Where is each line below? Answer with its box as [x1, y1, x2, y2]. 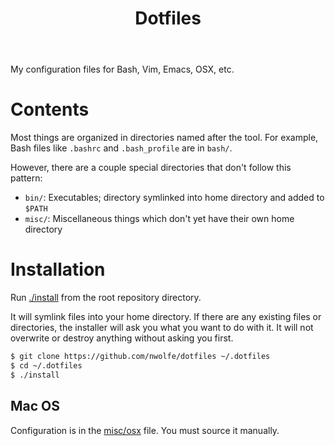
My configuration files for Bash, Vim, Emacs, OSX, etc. [10, 63, 235, 76]
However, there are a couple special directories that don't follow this [10, 162, 292, 174]
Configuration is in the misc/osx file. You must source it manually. [10, 424, 280, 436]
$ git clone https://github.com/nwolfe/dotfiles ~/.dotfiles [10, 352, 271, 362]
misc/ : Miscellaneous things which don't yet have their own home [24, 213, 295, 225]
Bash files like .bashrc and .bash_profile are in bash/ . [10, 142, 233, 154]
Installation [10, 258, 106, 281]
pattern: [10, 172, 43, 184]
